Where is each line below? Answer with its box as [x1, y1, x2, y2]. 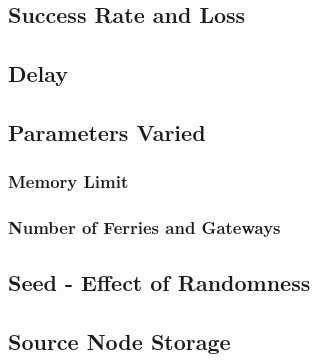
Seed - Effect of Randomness [8, 267, 311, 298]
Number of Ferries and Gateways [8, 215, 281, 240]
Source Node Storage [8, 326, 231, 357]
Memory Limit [8, 169, 129, 194]
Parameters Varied [8, 116, 206, 147]
